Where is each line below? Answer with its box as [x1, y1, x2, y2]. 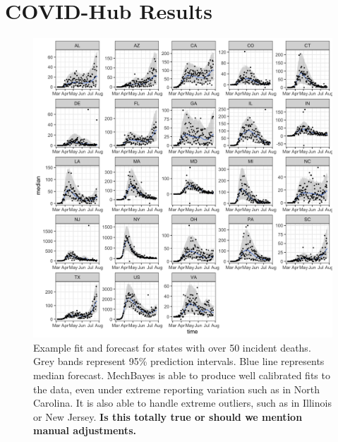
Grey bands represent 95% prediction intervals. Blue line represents [33, 354, 325, 369]
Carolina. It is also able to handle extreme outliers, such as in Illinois [33, 395, 332, 410]
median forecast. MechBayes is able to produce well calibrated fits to [33, 367, 330, 382]
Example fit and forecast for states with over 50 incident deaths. [33, 340, 311, 354]
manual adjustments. [33, 423, 136, 438]
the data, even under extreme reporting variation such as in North [33, 381, 320, 396]
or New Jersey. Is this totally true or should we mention [33, 409, 303, 424]
